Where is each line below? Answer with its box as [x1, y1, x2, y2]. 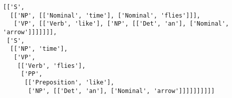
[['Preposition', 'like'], [24, 78, 114, 86]
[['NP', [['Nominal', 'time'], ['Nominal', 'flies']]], [10, 12, 200, 19]
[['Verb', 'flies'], [17, 62, 86, 69]
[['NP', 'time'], [10, 45, 68, 53]
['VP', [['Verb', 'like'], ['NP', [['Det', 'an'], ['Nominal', [14, 20, 229, 28]
